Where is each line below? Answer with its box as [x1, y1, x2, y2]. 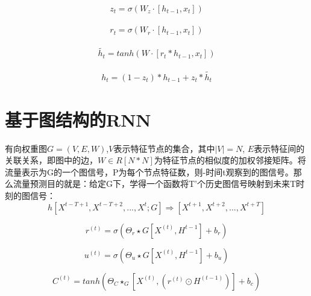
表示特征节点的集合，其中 [113, 142, 215, 154]
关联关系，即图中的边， [5, 154, 98, 166]
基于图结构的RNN [5, 107, 151, 131]
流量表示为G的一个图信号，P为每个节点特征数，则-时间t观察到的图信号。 [5, 165, 294, 178]
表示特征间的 [254, 142, 305, 154]
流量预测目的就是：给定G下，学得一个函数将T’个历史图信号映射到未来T [13, 177, 297, 190]
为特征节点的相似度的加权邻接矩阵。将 [154, 154, 306, 166]
